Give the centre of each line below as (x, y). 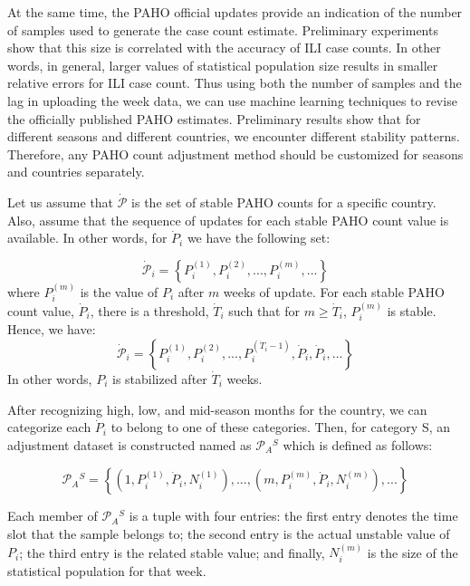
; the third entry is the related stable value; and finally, (172, 552)
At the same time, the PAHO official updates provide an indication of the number (235, 12)
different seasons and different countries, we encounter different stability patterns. (234, 136)
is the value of (119, 291)
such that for (264, 310)
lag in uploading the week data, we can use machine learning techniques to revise (232, 100)
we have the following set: (259, 238)
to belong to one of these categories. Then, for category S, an (281, 427)
